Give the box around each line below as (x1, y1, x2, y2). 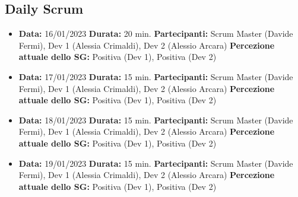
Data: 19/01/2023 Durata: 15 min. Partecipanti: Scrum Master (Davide (18, 157, 293, 169)
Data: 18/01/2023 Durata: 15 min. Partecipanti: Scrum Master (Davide (18, 113, 293, 126)
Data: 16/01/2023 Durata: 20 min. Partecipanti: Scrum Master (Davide (18, 27, 293, 40)
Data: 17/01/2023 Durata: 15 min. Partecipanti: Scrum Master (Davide (18, 70, 293, 82)
